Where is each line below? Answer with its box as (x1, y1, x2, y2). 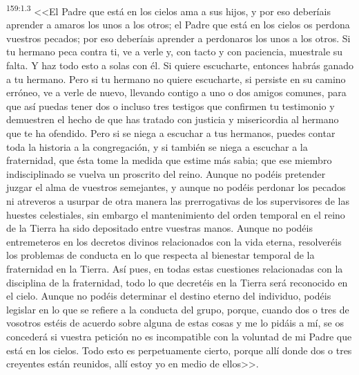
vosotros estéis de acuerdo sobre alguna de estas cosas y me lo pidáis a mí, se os (6, 315, 344, 330)
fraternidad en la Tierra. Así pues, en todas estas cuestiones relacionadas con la (6, 261, 343, 275)
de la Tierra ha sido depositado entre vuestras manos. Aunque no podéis (6, 221, 313, 235)
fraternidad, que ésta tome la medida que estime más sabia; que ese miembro (6, 153, 332, 167)
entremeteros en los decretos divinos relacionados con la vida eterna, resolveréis (6, 234, 342, 248)
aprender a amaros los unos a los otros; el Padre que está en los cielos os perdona (6, 17, 350, 32)
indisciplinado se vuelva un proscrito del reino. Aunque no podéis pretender (6, 166, 326, 181)
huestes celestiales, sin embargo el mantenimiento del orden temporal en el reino (6, 207, 345, 221)
